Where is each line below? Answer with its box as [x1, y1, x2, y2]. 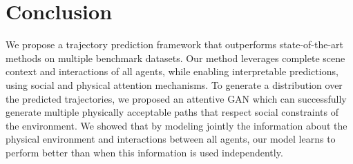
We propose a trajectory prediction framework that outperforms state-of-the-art [6, 37, 344, 52]
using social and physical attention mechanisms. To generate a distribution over [6, 77, 343, 92]
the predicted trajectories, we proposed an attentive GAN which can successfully [6, 91, 347, 105]
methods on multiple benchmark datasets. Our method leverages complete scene [6, 50, 345, 65]
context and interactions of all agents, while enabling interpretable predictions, [6, 64, 338, 79]
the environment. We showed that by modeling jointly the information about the [6, 118, 347, 132]
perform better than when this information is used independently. [6, 145, 283, 159]
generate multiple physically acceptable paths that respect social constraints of [6, 105, 339, 119]
